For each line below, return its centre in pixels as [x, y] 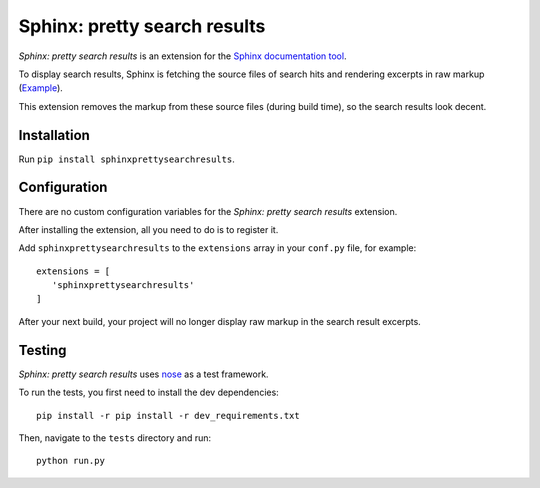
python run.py [70, 461]
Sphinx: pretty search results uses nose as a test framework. [143, 374]
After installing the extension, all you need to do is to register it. [148, 229]
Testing [42, 350]
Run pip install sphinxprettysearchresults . [126, 159]
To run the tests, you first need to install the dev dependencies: [148, 392]
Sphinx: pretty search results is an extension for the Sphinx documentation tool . [182, 56]
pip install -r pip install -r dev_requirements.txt [168, 415]
